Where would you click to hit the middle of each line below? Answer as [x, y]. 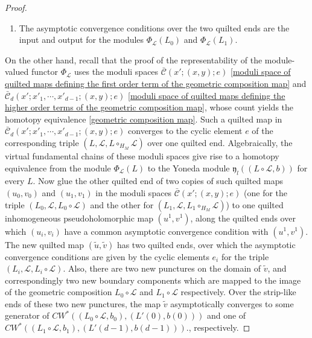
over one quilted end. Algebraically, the [220, 142]
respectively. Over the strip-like [238, 292]
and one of [226, 315]
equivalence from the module [58, 167]
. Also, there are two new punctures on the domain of [162, 268]
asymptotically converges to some [232, 303]
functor [44, 72]
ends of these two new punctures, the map [83, 303]
